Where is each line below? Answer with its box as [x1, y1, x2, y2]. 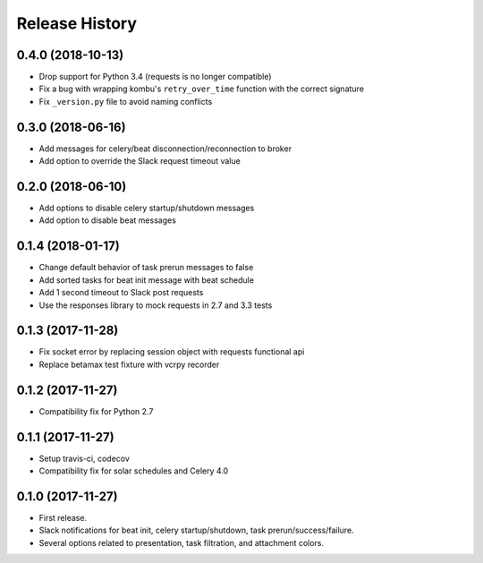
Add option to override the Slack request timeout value [38, 156, 241, 166]
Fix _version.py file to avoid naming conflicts [38, 96, 213, 107]
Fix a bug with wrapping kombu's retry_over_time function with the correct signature [38, 83, 364, 94]
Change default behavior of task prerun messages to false [38, 262, 254, 273]
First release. [38, 512, 88, 523]
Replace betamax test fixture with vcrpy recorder [38, 359, 220, 370]
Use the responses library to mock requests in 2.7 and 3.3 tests [38, 300, 273, 311]
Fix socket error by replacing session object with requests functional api [38, 346, 305, 357]
